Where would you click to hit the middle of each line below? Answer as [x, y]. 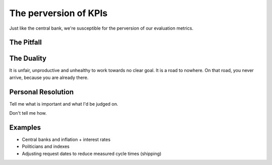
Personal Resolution [42, 92]
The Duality [28, 59]
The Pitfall [26, 43]
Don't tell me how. [28, 113]
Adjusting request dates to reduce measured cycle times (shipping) [92, 153]
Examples [25, 128]
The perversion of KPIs [58, 13]
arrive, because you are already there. [49, 77]
